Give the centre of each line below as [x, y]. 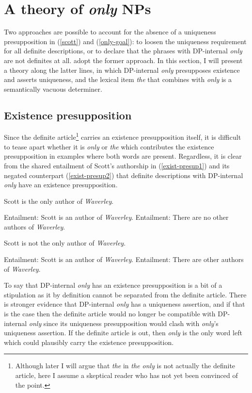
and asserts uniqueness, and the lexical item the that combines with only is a [118, 79]
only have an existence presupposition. [61, 185]
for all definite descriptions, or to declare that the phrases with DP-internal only [123, 51]
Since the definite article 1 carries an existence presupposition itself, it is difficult [123, 136]
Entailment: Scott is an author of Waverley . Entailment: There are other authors [124, 259]
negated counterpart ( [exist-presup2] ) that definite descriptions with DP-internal [124, 175]
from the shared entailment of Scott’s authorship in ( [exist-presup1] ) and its [117, 165]
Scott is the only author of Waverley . [59, 201]
